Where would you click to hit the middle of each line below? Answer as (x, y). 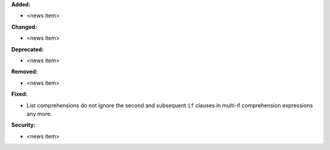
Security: (24, 125)
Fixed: (19, 94)
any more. (39, 113)
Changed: (24, 27)
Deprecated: (28, 49)
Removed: (24, 72)
